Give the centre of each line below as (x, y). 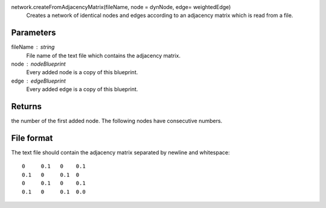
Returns (27, 106)
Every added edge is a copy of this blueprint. (82, 89)
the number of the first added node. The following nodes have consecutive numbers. (117, 121)
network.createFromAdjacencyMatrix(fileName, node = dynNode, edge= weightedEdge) (121, 7)
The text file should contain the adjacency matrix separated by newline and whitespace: (120, 153)
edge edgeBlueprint (38, 81)
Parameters (34, 33)
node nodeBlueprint (38, 64)
